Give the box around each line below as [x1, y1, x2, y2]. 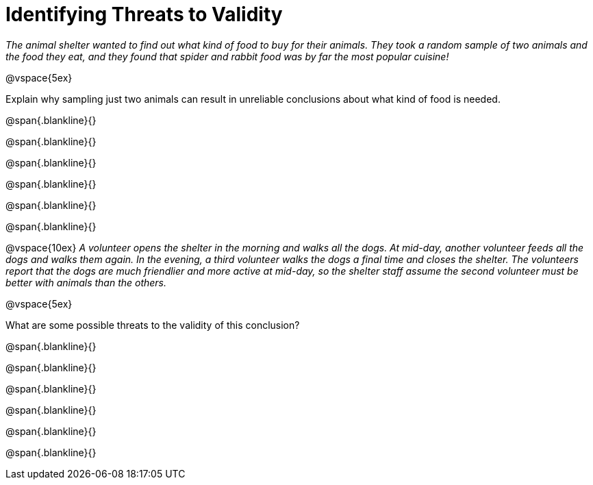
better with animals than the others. [5, 276, 167, 288]
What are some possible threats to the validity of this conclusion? [5, 319, 300, 331]
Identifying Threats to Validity [5, 3, 283, 26]
